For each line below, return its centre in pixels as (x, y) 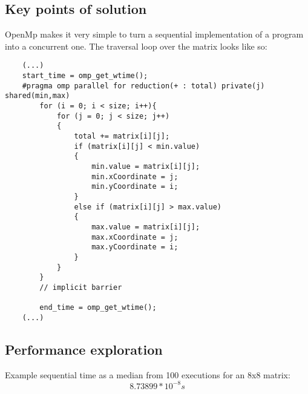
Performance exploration (84, 349)
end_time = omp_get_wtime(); (98, 308)
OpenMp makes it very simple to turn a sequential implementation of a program (154, 34)
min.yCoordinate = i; (135, 187)
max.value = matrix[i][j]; (146, 227)
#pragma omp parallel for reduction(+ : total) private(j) (143, 86)
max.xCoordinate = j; (135, 237)
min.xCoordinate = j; (135, 176)
